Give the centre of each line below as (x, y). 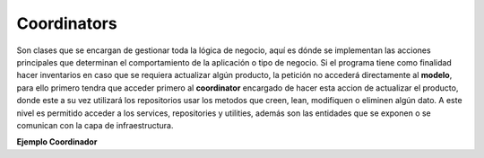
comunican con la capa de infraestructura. (95, 125)
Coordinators (67, 23)
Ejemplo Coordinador (57, 142)
